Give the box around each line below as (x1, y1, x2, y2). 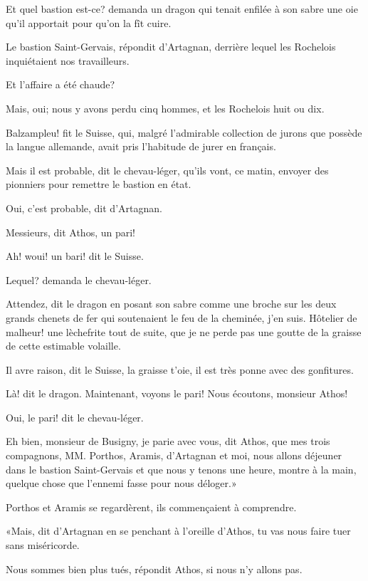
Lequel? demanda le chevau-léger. (6, 272, 152, 287)
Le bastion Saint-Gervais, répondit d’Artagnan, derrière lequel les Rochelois (6, 39, 336, 54)
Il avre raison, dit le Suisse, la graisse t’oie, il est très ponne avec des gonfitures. (6, 362, 354, 377)
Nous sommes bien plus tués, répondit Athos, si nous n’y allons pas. (6, 561, 303, 576)
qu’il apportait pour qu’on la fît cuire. (6, 15, 172, 30)
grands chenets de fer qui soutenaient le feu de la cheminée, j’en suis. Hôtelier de (6, 310, 357, 325)
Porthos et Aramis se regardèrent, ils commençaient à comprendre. (6, 499, 297, 514)
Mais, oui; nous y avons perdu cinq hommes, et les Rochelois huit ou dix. (6, 100, 325, 115)
